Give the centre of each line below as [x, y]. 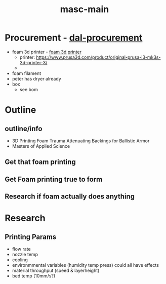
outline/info [24, 128]
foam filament [27, 73]
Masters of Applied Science [41, 146]
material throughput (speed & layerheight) [56, 271]
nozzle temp [25, 255]
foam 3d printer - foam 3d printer [47, 52]
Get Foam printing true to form [54, 179]
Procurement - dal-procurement [74, 38]
